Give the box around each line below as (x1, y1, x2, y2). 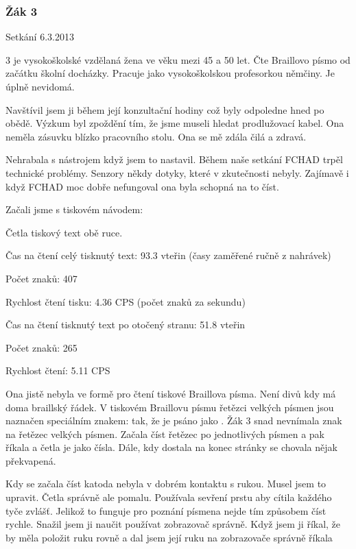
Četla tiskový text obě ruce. (5, 225, 123, 239)
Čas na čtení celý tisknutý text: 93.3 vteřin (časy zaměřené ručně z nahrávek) (5, 248, 331, 263)
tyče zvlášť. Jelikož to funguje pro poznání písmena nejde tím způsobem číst (5, 503, 327, 517)
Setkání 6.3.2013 (5, 29, 74, 44)
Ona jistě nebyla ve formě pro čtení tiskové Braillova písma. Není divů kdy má (5, 386, 336, 400)
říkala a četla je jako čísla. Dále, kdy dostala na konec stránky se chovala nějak (5, 440, 337, 454)
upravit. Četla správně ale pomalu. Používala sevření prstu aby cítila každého (5, 490, 332, 504)
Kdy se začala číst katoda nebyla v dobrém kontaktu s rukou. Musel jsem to (5, 476, 327, 491)
